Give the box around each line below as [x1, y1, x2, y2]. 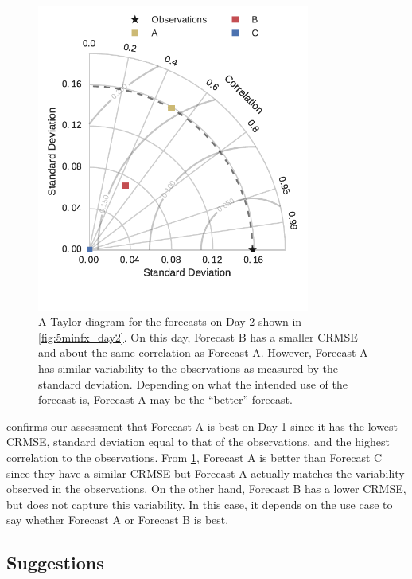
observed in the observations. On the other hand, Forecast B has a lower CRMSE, [6, 480, 406, 497]
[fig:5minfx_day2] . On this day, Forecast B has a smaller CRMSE [38, 328, 358, 345]
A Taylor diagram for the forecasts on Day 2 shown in [38, 313, 302, 330]
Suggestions [6, 550, 104, 575]
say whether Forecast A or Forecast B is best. [6, 511, 229, 528]
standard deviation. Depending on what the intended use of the [38, 375, 348, 392]
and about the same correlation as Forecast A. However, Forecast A [38, 344, 368, 361]
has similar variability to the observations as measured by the [38, 359, 339, 376]
